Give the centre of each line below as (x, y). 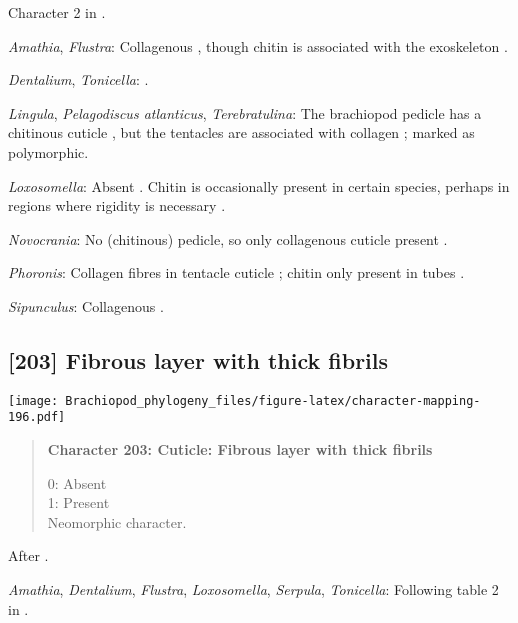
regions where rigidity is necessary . (117, 205)
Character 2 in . (57, 12)
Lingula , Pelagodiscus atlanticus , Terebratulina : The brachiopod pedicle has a (245, 112)
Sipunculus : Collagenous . (86, 305)
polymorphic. (48, 151)
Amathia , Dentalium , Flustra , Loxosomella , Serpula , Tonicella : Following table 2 (253, 589)
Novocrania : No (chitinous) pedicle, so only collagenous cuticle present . (228, 238)
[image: (33, 400)
